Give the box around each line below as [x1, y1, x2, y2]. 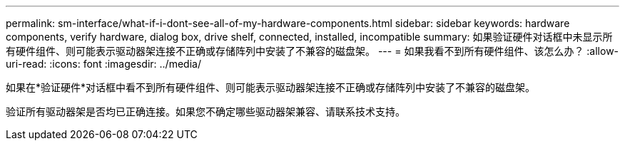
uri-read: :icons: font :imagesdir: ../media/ [6, 58, 201, 70]
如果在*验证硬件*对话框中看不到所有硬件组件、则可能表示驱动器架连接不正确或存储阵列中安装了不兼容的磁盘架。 [6, 81, 536, 93]
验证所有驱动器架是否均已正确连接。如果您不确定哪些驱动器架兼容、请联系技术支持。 [6, 105, 405, 118]
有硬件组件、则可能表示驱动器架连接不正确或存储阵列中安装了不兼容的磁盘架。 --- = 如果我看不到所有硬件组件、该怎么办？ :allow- [6, 45, 619, 57]
